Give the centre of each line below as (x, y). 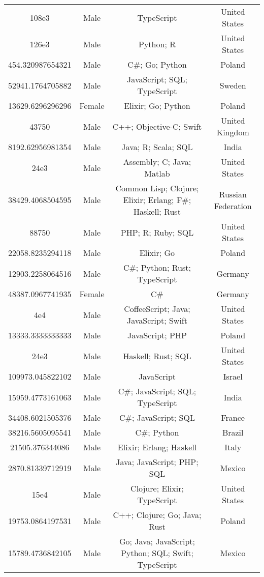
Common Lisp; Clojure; (157, 188)
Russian (233, 194)
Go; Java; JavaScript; (157, 541)
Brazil (233, 432)
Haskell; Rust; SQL (157, 356)
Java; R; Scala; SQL (157, 147)
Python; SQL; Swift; (157, 553)
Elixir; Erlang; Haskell (157, 447)
